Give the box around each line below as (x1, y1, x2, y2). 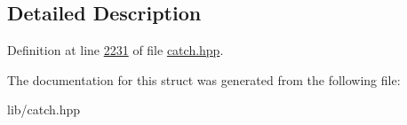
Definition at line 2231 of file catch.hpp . (7, 41, 224, 59)
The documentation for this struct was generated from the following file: (7, 70, 401, 89)
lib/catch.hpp (7, 100, 81, 119)
